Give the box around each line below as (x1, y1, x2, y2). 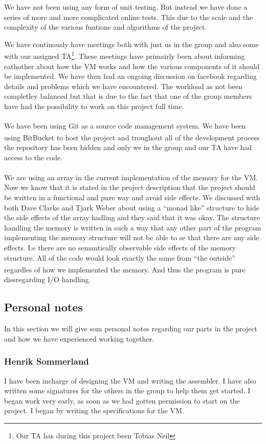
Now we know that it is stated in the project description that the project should (4, 182, 255, 193)
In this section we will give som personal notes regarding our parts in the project (4, 323, 257, 334)
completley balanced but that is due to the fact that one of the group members (4, 91, 252, 101)
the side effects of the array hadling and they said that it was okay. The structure (4, 212, 260, 223)
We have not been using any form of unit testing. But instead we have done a (4, 2, 248, 12)
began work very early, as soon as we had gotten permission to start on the (4, 395, 240, 406)
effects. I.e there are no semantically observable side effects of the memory (4, 242, 236, 253)
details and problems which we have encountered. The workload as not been (4, 80, 242, 91)
